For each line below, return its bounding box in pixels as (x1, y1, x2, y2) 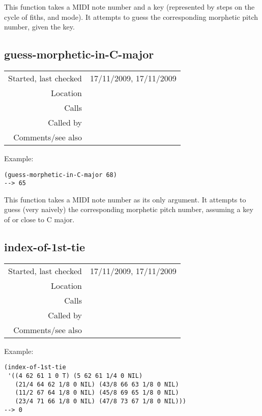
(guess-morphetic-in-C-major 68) (4, 171, 117, 179)
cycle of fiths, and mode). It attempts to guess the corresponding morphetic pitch (4, 11, 258, 22)
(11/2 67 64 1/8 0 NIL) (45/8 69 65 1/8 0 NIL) (15, 389, 179, 397)
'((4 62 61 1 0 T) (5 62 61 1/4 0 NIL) (8, 372, 143, 380)
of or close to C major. (4, 214, 75, 225)
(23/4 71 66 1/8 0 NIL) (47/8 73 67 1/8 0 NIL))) (15, 398, 186, 405)
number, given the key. (4, 21, 75, 32)
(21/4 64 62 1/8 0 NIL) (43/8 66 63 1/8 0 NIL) (15, 380, 179, 388)
